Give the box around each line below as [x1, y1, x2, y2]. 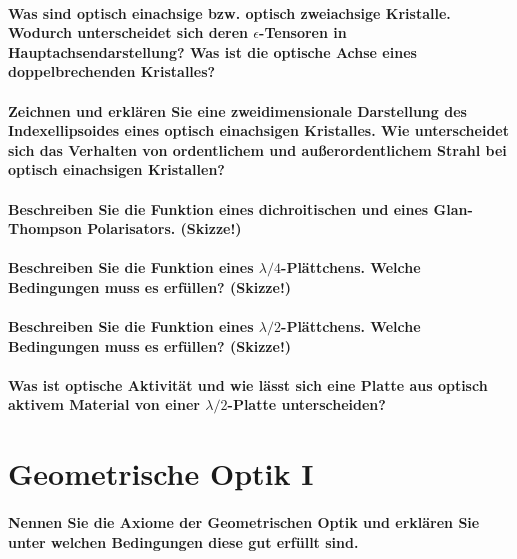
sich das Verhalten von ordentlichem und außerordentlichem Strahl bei [8, 139, 507, 160]
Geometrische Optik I [8, 453, 314, 494]
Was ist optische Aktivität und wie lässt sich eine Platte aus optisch [8, 374, 488, 395]
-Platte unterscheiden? [227, 394, 386, 415]
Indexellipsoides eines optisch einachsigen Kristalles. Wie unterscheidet [8, 120, 509, 141]
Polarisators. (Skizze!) [87, 218, 242, 239]
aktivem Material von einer [8, 394, 200, 415]
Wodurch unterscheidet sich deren [8, 22, 248, 43]
